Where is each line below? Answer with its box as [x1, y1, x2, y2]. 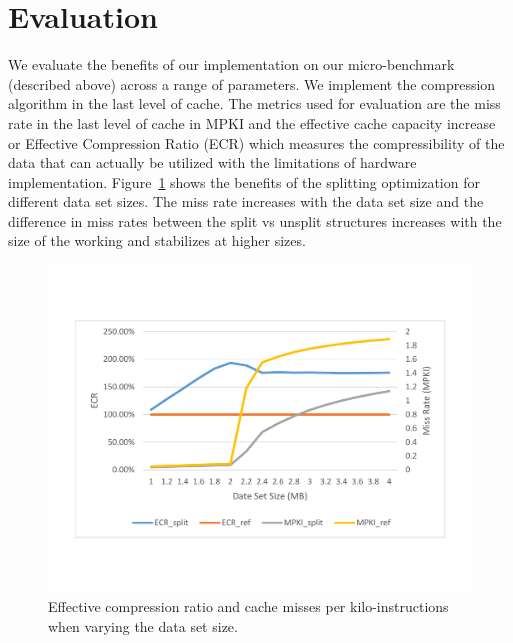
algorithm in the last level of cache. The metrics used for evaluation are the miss [8, 93, 501, 114]
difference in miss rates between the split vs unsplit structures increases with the [8, 210, 502, 231]
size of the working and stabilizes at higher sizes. [8, 230, 306, 251]
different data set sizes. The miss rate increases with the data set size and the [8, 191, 484, 212]
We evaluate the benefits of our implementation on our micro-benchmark [8, 54, 455, 75]
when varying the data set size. [48, 615, 238, 636]
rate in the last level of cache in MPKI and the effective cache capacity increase [8, 112, 496, 133]
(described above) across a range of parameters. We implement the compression [8, 73, 496, 94]
